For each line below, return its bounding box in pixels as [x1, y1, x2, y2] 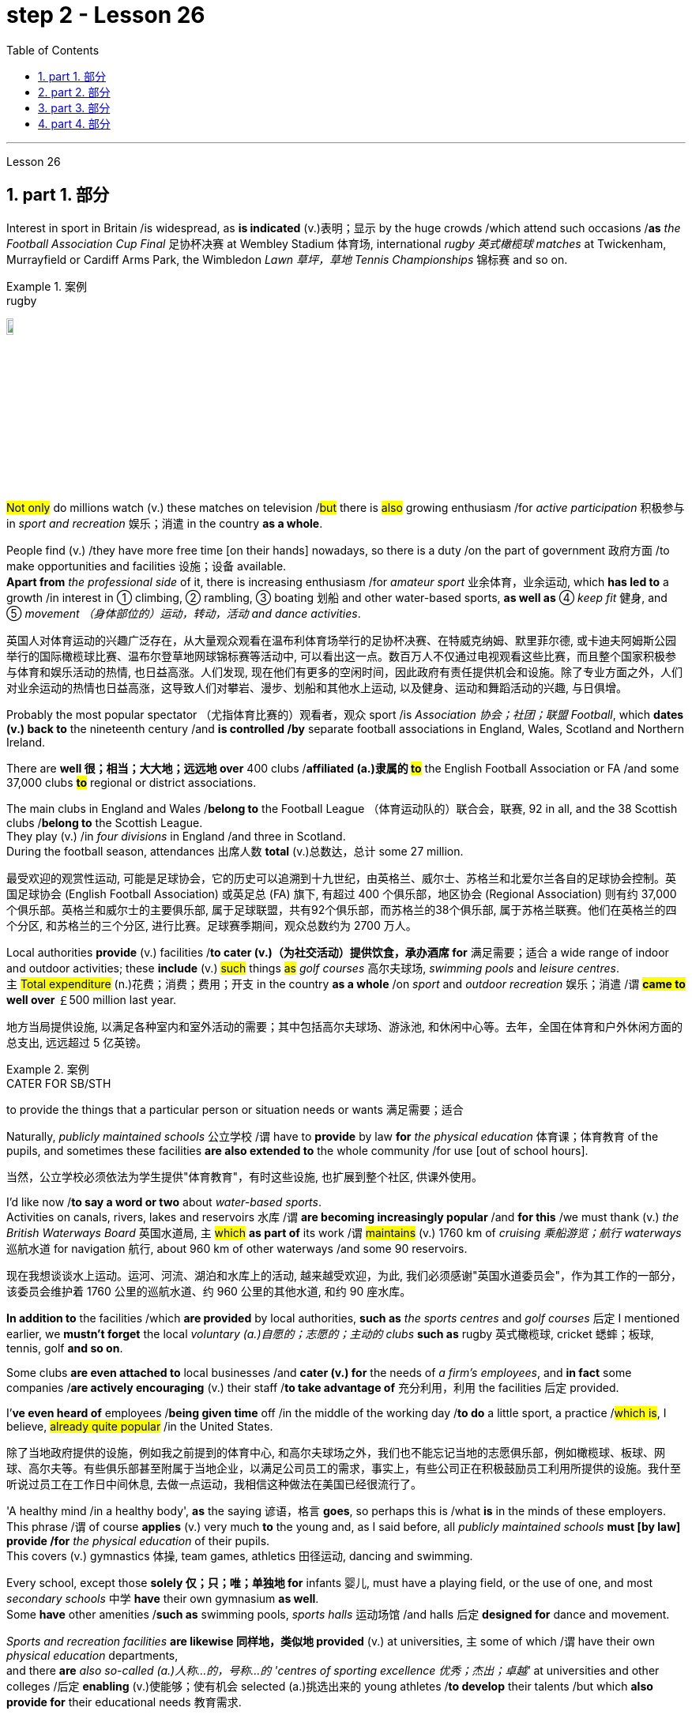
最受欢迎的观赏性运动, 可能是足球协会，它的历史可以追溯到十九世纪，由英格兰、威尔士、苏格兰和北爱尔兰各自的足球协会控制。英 [6, 871, 676, 885]
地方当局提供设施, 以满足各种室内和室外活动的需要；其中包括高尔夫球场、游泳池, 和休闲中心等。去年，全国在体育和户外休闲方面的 [6, 1019, 683, 1033]
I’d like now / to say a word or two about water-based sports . [6, 1194, 322, 1209]
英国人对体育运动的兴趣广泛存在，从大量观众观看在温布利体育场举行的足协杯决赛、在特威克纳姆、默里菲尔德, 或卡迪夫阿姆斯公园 [6, 633, 676, 647]
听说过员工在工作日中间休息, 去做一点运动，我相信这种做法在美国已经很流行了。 [6, 1476, 422, 1491]
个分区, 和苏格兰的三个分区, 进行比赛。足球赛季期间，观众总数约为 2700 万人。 [6, 918, 417, 932]
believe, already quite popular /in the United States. [6, 1419, 273, 1433]
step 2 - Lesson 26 [6, 2, 205, 28]
